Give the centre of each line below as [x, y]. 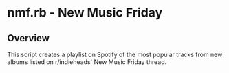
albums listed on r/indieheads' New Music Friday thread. [87, 62]
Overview [29, 38]
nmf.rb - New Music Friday [85, 13]
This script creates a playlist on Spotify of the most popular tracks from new [115, 54]
